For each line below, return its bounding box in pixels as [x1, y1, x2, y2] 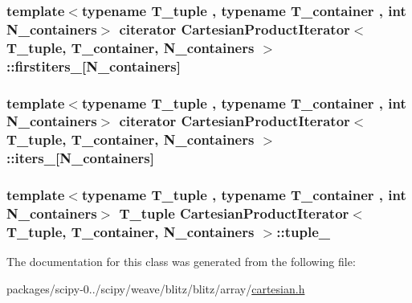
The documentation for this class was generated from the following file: [6, 253, 356, 270]
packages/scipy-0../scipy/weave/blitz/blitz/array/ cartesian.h [6, 280, 305, 297]
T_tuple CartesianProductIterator [119, 203, 349, 223]
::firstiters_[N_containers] [6, 55, 181, 76]
